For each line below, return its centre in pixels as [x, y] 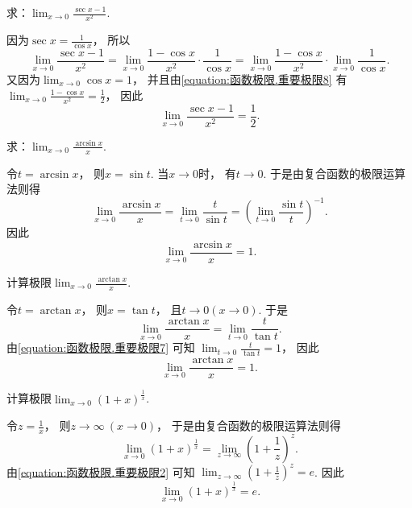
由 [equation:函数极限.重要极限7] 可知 [101, 347]
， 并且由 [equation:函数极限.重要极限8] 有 [239, 79]
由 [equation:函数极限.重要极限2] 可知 [101, 471]
